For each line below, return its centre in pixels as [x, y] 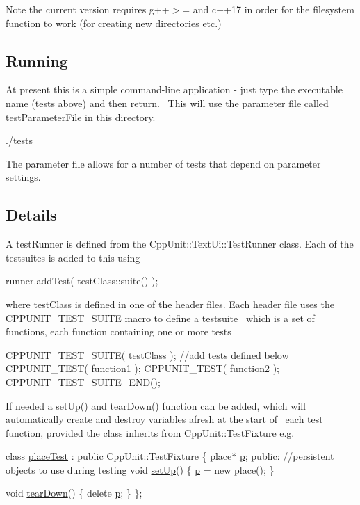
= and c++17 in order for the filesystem [268, 9]
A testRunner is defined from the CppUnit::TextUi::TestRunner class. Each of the [180, 244]
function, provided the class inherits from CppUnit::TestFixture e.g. [150, 432]
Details [31, 215]
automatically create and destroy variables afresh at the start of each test [164, 419]
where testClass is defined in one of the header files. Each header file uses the [170, 304]
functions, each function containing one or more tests [118, 331]
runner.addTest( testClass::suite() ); [82, 281]
